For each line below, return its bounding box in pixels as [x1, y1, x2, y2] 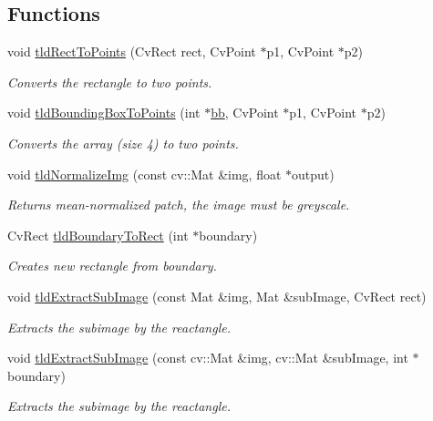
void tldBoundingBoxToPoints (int [7, 103, 201, 122]
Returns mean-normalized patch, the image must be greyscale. [7, 195, 350, 214]
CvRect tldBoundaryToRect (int [7, 225, 189, 244]
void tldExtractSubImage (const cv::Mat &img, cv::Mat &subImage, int [7, 348, 408, 367]
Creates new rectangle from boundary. [7, 256, 217, 275]
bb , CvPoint [211, 103, 279, 122]
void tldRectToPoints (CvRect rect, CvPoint [7, 42, 256, 61]
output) [292, 164, 335, 183]
